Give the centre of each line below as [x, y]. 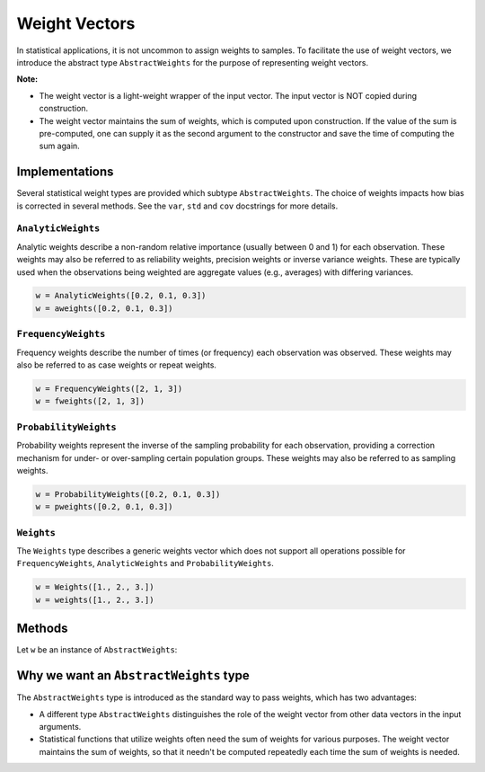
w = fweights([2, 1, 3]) [90, 401]
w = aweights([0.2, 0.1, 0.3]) [105, 308]
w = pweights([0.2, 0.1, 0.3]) [105, 507]
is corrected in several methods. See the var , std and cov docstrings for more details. [177, 206]
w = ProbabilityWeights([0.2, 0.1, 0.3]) [128, 494]
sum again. [59, 146]
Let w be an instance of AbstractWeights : [97, 650]
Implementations [65, 172]
